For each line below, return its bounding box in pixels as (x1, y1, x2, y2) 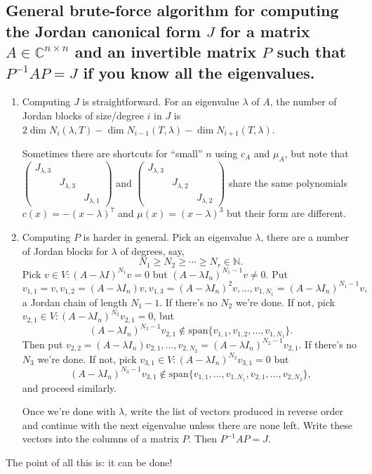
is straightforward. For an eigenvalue (82, 94, 239, 109)
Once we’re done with (22, 404, 116, 419)
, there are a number (260, 229, 350, 244)
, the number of (270, 94, 337, 109)
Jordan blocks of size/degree (22, 107, 144, 122)
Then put (22, 336, 63, 351)
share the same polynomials (228, 175, 347, 190)
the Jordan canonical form (6, 20, 201, 41)
